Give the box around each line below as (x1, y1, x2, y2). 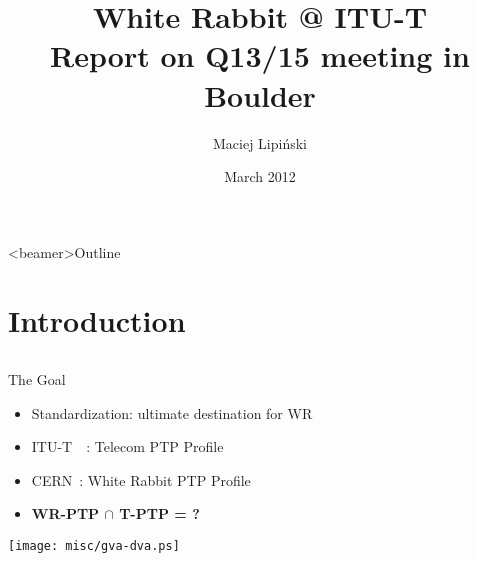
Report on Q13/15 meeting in (50, 35, 470, 76)
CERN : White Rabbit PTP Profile (31, 469, 251, 490)
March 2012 (224, 166, 296, 187)
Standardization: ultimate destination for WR (31, 402, 313, 423)
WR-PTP (31, 503, 100, 524)
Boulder (204, 74, 316, 115)
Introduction (8, 300, 186, 341)
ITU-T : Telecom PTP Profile (31, 436, 224, 457)
